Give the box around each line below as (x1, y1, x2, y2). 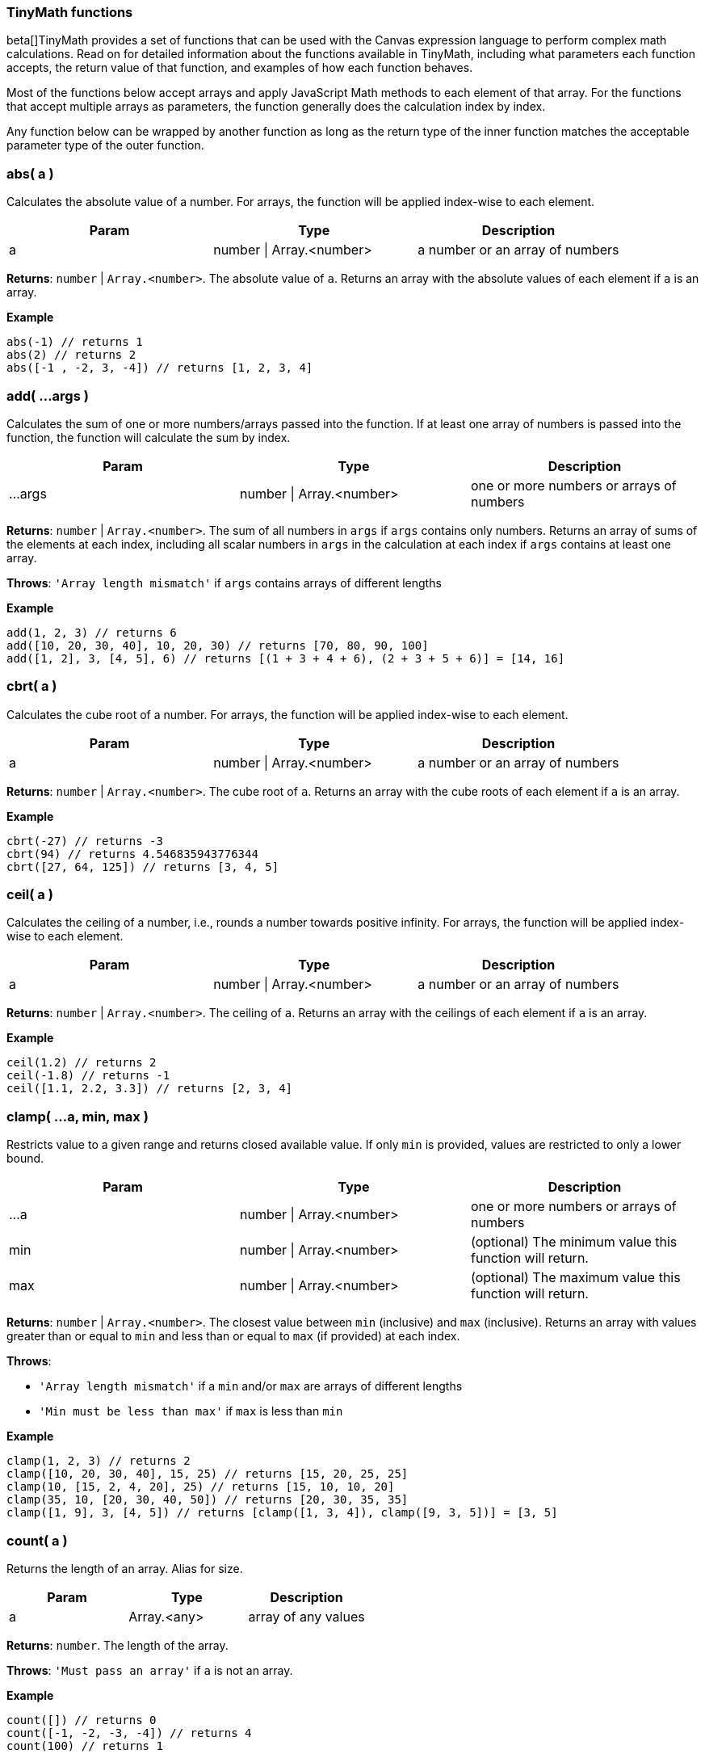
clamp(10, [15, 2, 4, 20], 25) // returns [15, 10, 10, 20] (6, 1480, 395, 1494)
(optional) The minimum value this (470, 1234, 678, 1251)
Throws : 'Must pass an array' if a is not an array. (6, 1663, 293, 1677)
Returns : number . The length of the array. (6, 1638, 229, 1652)
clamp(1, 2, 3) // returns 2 (6, 1454, 191, 1468)
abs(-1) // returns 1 (6, 335, 143, 349)
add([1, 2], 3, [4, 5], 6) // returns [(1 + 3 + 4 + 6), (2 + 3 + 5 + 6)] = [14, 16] (6, 651, 565, 665)
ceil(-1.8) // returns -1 (6, 1069, 170, 1083)
